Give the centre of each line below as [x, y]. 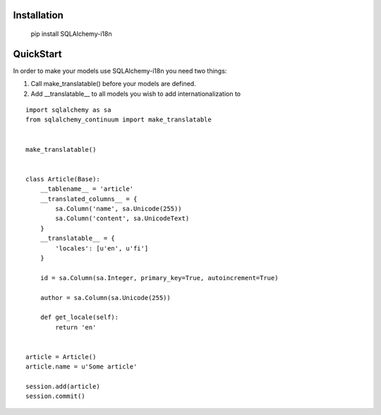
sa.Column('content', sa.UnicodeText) [122, 218]
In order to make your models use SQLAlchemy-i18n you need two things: [120, 71]
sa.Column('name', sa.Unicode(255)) [119, 209]
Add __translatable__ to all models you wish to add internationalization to [136, 94]
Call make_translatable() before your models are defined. [114, 84]
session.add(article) [63, 387]
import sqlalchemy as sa [68, 110]
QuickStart [38, 54]
